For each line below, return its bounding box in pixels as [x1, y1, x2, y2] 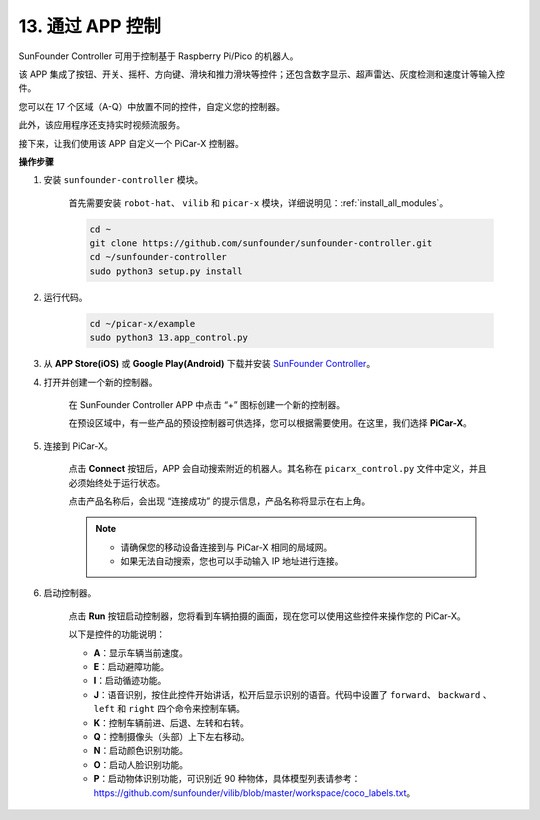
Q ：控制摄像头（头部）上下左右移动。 [93, 730, 250, 742]
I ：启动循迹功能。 [93, 675, 167, 687]
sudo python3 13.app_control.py [89, 332, 249, 344]
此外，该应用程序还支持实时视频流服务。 [18, 119, 185, 131]
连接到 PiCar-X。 [43, 440, 114, 452]
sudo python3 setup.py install [89, 265, 244, 277]
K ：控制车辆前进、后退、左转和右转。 [93, 716, 250, 729]
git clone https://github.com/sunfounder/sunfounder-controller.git [89, 238, 433, 249]
